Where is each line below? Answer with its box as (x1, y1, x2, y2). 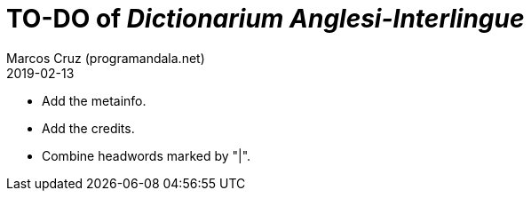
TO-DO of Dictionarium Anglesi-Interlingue (6, 4, 525, 34)
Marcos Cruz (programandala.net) (6, 50, 205, 66)
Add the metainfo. (42, 92, 147, 108)
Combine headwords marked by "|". (42, 147, 251, 163)
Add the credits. (42, 120, 135, 136)
